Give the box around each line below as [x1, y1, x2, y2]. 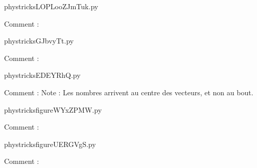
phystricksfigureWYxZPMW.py [4, 104, 102, 115]
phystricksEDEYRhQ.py [4, 70, 81, 80]
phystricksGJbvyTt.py [4, 35, 74, 46]
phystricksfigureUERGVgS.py [4, 138, 96, 149]
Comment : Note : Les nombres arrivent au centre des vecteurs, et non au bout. [4, 87, 253, 97]
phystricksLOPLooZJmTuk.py [4, 1, 99, 11]
